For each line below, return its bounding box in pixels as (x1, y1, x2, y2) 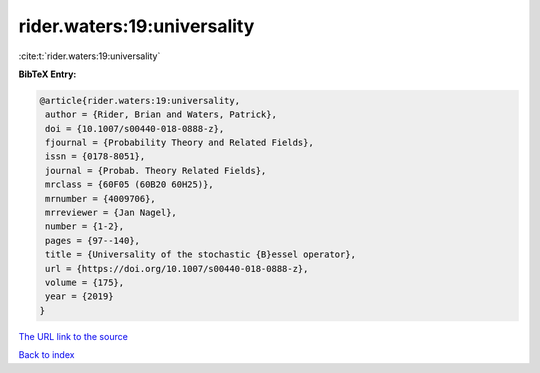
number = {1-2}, (45, 221, 125, 232)
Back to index (18, 349, 75, 361)
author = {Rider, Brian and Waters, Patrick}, (45, 109, 277, 120)
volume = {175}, (45, 277, 125, 288)
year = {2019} (45, 291, 114, 302)
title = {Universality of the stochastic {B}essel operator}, (45, 249, 357, 260)
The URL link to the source (18, 330, 129, 342)
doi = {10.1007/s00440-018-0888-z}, (45, 123, 225, 134)
